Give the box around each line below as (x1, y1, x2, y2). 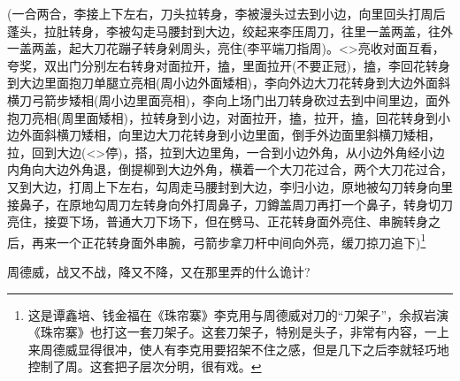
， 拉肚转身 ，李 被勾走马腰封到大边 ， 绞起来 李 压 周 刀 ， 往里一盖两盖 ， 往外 (32, 21, 453, 40)
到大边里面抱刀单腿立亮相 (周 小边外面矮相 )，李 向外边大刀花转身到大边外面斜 (7, 73, 450, 92)
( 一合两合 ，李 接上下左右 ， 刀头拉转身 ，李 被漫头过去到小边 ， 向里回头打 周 (7, 4, 433, 22)
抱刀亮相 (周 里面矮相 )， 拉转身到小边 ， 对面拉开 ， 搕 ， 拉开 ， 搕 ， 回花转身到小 (7, 108, 450, 126)
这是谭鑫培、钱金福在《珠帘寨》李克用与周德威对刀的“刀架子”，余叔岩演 (27, 305, 449, 324)
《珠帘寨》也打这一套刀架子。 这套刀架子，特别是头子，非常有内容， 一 (27, 323, 437, 341)
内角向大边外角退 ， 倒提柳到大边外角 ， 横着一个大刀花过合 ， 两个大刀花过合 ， (7, 160, 453, 179)
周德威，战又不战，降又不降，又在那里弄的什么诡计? (7, 262, 310, 280)
